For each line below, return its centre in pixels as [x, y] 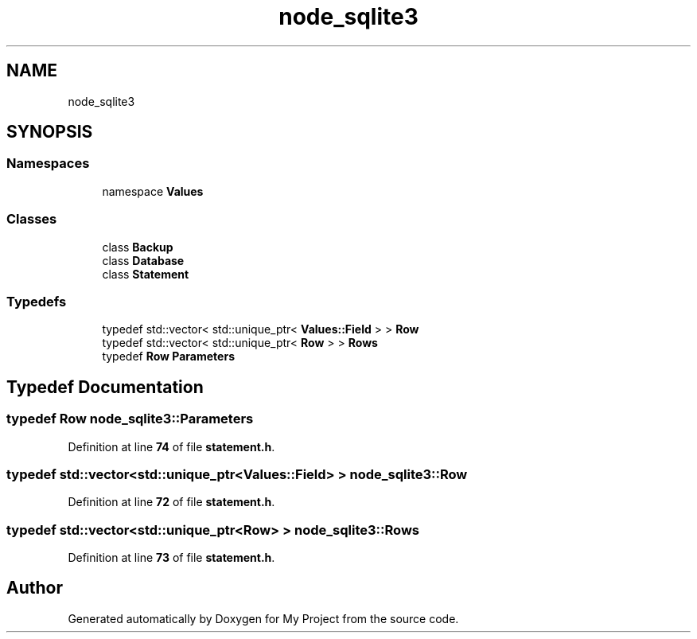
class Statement [146, 274]
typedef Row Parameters [168, 357]
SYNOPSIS [50, 132]
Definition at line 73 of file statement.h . [171, 558]
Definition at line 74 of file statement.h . [171, 446]
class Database [143, 260]
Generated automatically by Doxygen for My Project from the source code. [263, 618]
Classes [32, 219]
